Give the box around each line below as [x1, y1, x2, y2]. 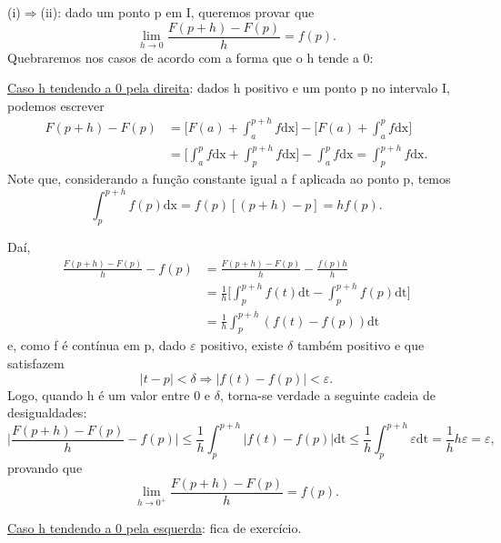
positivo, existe [200, 336, 284, 355]
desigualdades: [7, 403, 87, 422]
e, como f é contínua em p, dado [7, 336, 186, 355]
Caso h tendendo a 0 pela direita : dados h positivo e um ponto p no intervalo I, [7, 78, 450, 97]
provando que [7, 458, 83, 478]
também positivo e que [296, 336, 425, 355]
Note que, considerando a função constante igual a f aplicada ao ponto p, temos [7, 169, 451, 188]
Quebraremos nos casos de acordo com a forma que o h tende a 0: [7, 47, 374, 66]
